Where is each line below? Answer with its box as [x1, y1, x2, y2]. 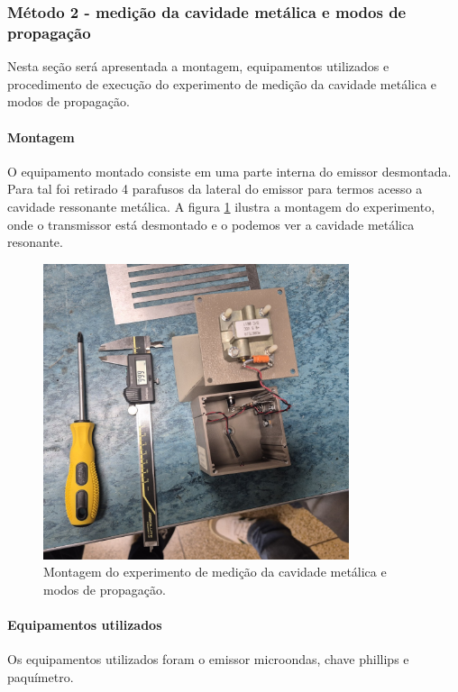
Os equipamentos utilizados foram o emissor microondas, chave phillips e [7, 650, 409, 669]
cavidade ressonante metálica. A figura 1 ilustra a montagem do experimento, [7, 196, 435, 215]
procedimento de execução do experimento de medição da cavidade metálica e [7, 74, 437, 93]
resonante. [7, 232, 63, 251]
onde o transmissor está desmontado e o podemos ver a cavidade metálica [7, 214, 415, 233]
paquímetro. [7, 667, 74, 686]
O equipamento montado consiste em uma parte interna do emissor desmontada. [7, 161, 452, 180]
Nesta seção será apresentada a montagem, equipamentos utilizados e [7, 57, 389, 76]
